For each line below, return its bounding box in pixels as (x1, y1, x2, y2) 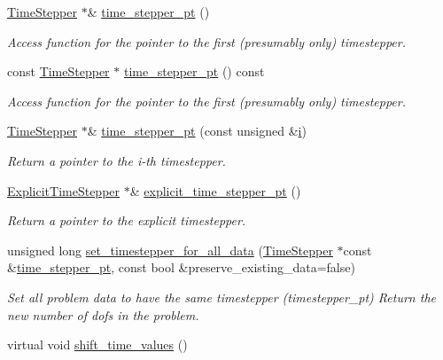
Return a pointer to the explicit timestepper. (7, 211, 246, 230)
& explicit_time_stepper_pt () (129, 181, 301, 200)
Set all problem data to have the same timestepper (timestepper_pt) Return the (7, 287, 436, 306)
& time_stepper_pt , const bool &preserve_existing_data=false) (7, 258, 355, 277)
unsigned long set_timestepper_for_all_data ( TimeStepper (7, 240, 333, 259)
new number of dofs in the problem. (7, 305, 199, 324)
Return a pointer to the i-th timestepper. (7, 151, 226, 169)
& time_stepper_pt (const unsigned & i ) (87, 121, 307, 140)
